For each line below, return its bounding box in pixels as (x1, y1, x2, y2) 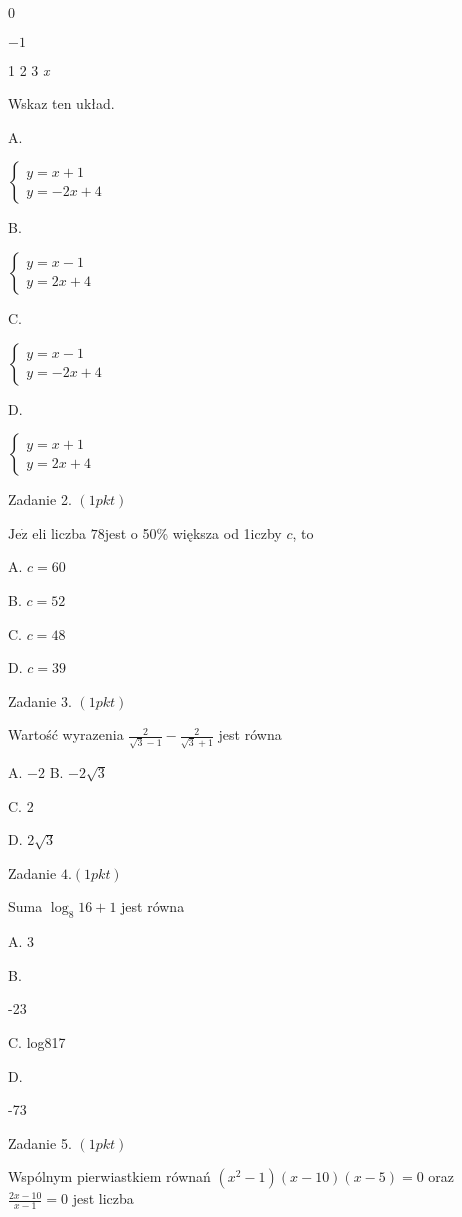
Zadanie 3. (8, 690, 72, 711)
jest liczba (72, 1188, 134, 1209)
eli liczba (32, 522, 86, 543)
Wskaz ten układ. (8, 93, 115, 114)
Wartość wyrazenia (8, 724, 124, 745)
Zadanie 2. (8, 489, 72, 510)
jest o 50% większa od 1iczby (104, 522, 282, 543)
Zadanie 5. (8, 1132, 72, 1153)
